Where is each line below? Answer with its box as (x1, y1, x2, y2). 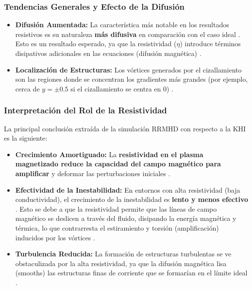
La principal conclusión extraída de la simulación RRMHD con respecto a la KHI (4, 123, 246, 133)
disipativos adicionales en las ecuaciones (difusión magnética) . (15, 48, 202, 58)
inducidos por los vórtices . (15, 232, 95, 242)
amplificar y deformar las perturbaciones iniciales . (15, 168, 170, 178)
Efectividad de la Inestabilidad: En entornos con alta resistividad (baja (15, 184, 240, 195)
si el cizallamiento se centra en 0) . (70, 83, 173, 93)
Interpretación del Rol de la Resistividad (4, 104, 167, 116)
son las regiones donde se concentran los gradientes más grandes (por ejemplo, (15, 74, 248, 84)
